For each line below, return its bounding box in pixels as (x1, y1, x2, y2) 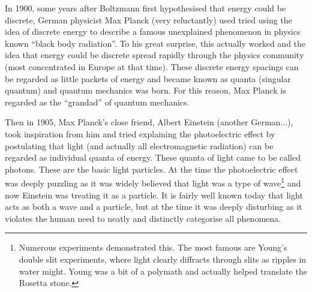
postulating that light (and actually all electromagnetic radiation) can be (5, 139, 274, 152)
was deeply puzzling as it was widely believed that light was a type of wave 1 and (5, 175, 301, 189)
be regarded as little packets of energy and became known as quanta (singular (5, 72, 291, 85)
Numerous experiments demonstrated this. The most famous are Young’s (19, 241, 287, 254)
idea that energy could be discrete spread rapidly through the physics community (5, 49, 304, 61)
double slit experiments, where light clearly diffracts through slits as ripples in (19, 252, 307, 265)
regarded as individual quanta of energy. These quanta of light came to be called (5, 151, 301, 164)
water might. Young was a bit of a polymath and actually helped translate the (19, 264, 307, 277)
